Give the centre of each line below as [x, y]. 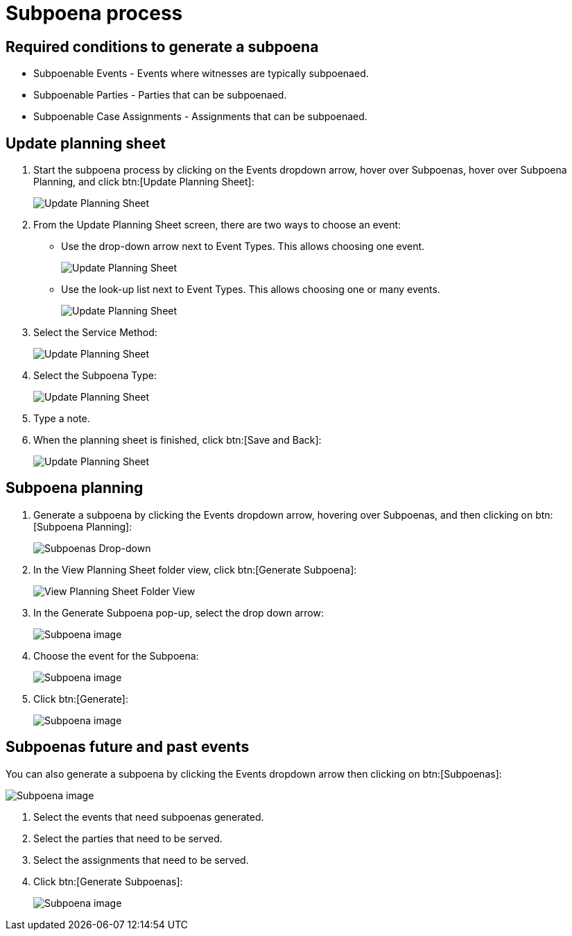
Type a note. [62, 419]
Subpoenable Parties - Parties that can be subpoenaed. [160, 95]
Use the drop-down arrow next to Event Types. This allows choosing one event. [243, 246]
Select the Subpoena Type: [95, 376]
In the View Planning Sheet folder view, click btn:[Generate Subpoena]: [195, 569]
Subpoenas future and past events [128, 747]
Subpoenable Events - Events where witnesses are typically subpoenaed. [201, 74]
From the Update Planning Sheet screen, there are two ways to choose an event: [217, 225]
